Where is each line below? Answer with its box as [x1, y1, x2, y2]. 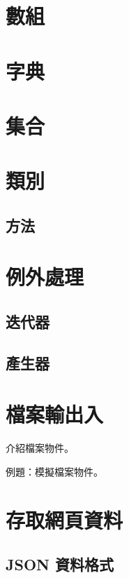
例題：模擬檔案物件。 [6, 464, 103, 478]
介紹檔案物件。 [6, 441, 74, 455]
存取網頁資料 [6, 505, 123, 534]
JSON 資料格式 [6, 553, 114, 575]
